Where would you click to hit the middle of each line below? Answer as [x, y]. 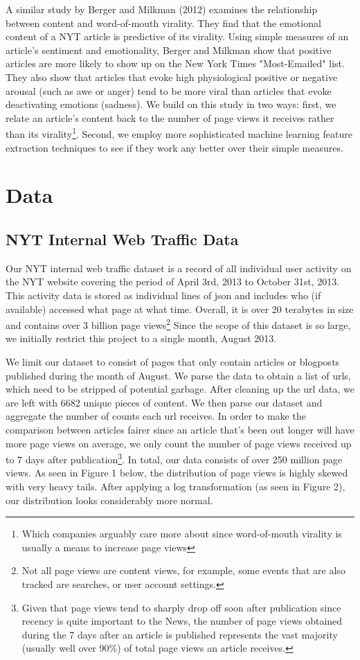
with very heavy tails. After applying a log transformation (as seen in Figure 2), [175, 486]
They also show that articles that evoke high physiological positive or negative [172, 77]
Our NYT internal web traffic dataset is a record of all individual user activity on [179, 268]
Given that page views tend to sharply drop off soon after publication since [181, 607]
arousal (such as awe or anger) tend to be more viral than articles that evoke [169, 90]
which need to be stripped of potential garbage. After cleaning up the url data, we [180, 389]
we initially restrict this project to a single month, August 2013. [141, 338]
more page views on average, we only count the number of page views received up [179, 443]
